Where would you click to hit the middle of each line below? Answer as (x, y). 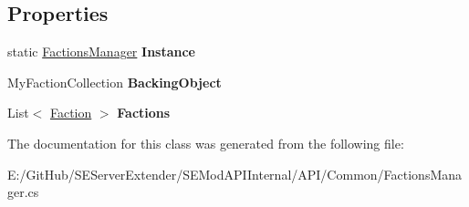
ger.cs (23, 192)
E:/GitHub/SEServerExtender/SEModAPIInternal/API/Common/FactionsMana (235, 174)
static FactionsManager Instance (101, 52)
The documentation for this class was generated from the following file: (206, 143)
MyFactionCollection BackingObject (115, 82)
